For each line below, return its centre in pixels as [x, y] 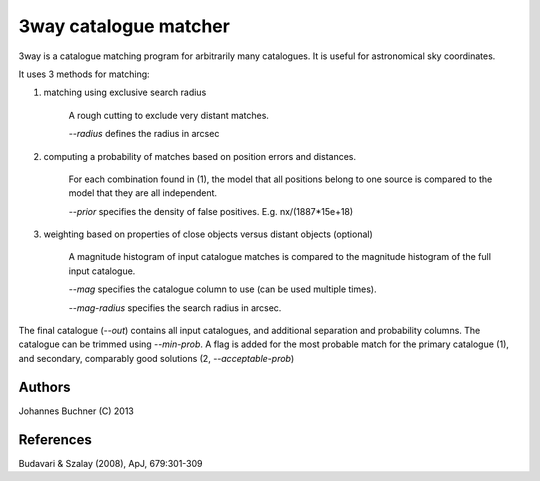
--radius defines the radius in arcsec [144, 134]
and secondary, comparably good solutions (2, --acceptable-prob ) [156, 358]
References [55, 439]
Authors [44, 386]
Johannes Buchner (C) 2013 [76, 411]
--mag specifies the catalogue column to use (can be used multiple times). [222, 289]
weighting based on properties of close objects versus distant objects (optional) [208, 234]
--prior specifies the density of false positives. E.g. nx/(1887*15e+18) [211, 211]
